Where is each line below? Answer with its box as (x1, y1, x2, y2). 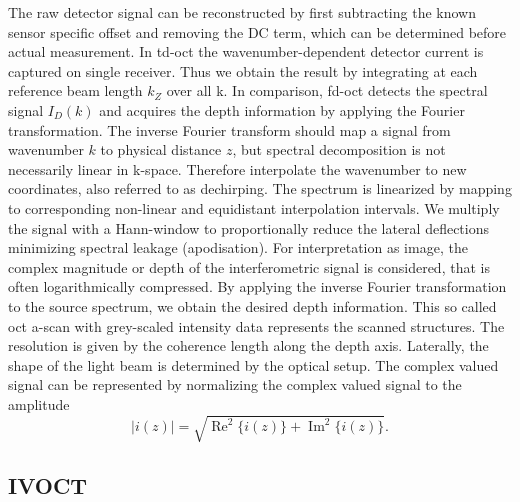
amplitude (8, 393, 70, 414)
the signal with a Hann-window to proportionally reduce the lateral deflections (8, 217, 490, 238)
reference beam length (8, 80, 143, 101)
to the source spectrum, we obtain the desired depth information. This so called (8, 295, 497, 316)
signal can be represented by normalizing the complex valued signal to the (8, 374, 462, 395)
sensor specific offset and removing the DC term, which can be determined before (8, 21, 507, 42)
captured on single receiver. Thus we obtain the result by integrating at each (8, 60, 478, 81)
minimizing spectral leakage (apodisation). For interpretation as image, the (8, 237, 468, 258)
